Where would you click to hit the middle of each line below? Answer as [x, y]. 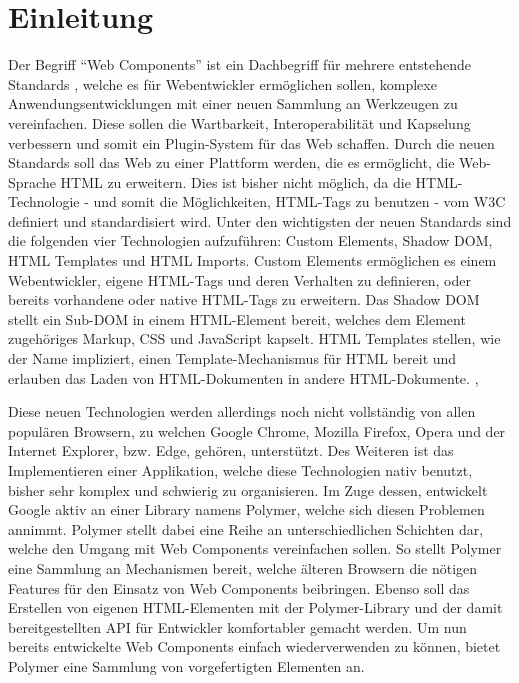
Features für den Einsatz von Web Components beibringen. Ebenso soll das [239, 587]
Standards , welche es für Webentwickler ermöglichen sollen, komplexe [222, 83]
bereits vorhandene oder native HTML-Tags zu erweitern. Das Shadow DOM [244, 299]
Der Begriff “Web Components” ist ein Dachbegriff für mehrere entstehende [240, 64]
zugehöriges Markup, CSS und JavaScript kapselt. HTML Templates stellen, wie [254, 338]
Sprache [32, 181]
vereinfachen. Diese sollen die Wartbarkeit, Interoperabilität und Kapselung [239, 122]
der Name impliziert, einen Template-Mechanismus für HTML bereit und [232, 358]
